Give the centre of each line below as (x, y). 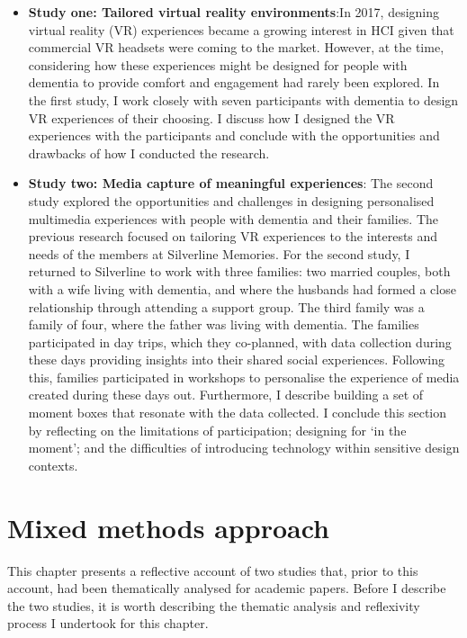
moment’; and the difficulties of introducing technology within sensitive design (244, 448)
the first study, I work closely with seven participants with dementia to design (243, 99)
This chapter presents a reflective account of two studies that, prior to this (213, 570)
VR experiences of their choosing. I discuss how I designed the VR (211, 117)
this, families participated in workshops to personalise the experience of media (244, 377)
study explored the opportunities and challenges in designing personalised (231, 200)
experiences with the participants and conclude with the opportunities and (234, 135)
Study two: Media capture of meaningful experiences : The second (231, 183)
